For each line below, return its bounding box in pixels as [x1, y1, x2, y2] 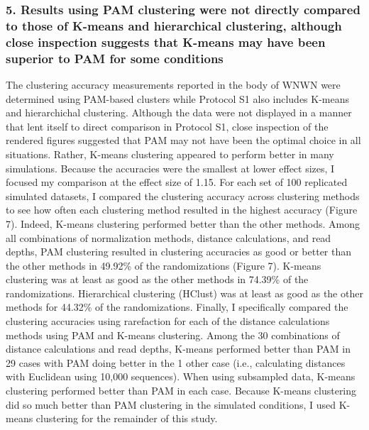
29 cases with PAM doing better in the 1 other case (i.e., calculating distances [6, 355, 346, 370]
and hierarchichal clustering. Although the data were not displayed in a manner [6, 105, 352, 120]
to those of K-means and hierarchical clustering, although [6, 16, 342, 34]
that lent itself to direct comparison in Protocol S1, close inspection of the [6, 118, 329, 133]
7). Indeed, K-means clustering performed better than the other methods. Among [6, 216, 360, 231]
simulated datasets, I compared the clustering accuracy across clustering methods [6, 188, 360, 203]
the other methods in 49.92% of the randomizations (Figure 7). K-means [6, 258, 321, 272]
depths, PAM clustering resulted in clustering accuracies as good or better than [6, 244, 352, 259]
